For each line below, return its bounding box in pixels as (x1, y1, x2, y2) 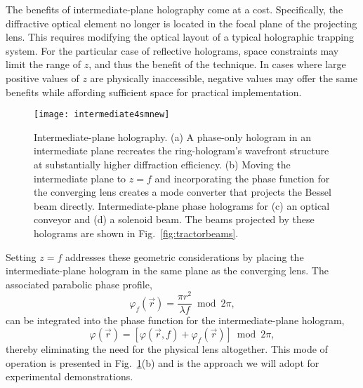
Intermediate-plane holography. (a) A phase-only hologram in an (34, 129, 311, 144)
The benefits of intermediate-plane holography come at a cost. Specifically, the (6, 2, 343, 16)
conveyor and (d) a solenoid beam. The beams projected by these (34, 212, 315, 227)
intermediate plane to (34, 170, 126, 185)
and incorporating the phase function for (154, 170, 330, 185)
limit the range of (6, 57, 81, 72)
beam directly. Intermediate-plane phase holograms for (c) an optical (34, 198, 330, 213)
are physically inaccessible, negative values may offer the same (90, 70, 357, 85)
